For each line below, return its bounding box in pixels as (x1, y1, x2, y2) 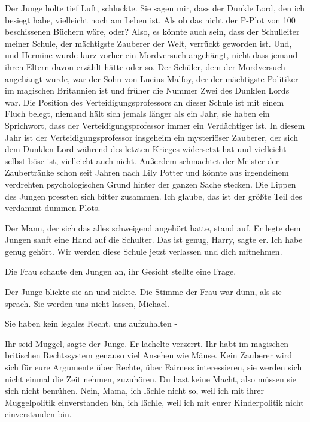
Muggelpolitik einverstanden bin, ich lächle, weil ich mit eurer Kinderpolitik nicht (5, 396, 304, 408)
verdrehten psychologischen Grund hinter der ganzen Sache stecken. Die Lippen (5, 177, 296, 190)
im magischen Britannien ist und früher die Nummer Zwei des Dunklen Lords (5, 84, 290, 97)
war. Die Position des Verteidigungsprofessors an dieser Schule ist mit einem (5, 95, 284, 108)
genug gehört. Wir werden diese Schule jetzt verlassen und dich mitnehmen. (5, 245, 282, 257)
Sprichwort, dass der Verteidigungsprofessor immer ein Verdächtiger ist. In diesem (5, 119, 305, 131)
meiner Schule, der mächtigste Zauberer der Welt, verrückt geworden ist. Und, (5, 37, 292, 49)
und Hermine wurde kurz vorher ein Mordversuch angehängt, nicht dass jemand (5, 49, 298, 61)
